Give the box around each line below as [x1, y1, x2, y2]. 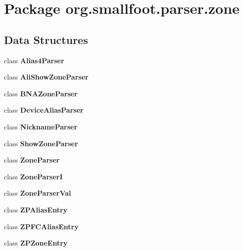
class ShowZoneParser [4, 138, 78, 148]
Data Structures [4, 32, 88, 47]
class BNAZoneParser [4, 88, 78, 98]
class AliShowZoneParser [4, 72, 89, 82]
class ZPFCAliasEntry [4, 221, 79, 231]
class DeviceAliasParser [4, 105, 84, 115]
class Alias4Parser [4, 55, 64, 65]
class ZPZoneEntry [4, 238, 68, 248]
